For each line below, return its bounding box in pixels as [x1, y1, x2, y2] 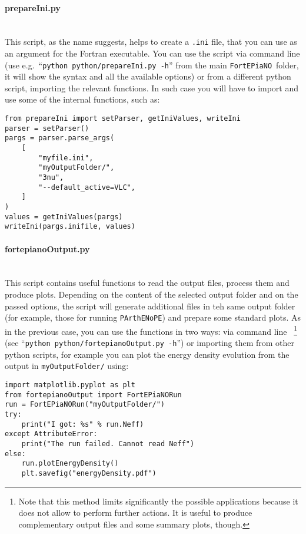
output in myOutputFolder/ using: [5, 360, 129, 372]
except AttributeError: [5, 430, 98, 439]
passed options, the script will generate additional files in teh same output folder [5, 299, 295, 312]
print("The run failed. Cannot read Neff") [21, 439, 195, 448]
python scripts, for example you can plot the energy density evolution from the [5, 348, 290, 360]
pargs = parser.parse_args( [5, 134, 115, 143]
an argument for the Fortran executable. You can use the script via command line [5, 47, 300, 60]
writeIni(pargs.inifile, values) [5, 222, 135, 231]
